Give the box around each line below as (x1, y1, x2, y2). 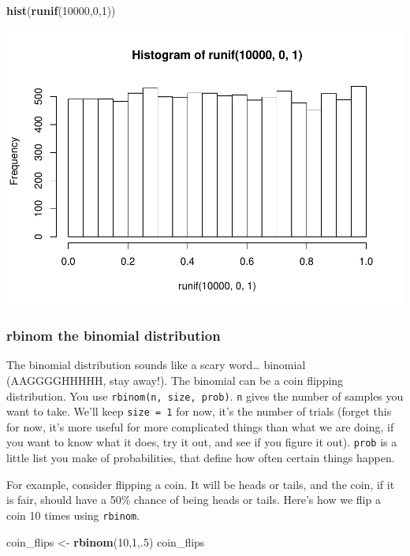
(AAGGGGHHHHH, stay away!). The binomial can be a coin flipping (6, 371, 344, 388)
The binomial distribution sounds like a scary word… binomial (6, 356, 306, 373)
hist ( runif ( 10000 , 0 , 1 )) (6, 2, 116, 18)
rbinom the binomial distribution (6, 326, 221, 345)
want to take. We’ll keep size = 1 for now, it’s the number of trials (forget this (6, 403, 392, 420)
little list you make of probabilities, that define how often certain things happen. (6, 450, 395, 466)
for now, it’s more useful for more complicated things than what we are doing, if (6, 418, 394, 435)
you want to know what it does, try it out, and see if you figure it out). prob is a (6, 434, 397, 450)
